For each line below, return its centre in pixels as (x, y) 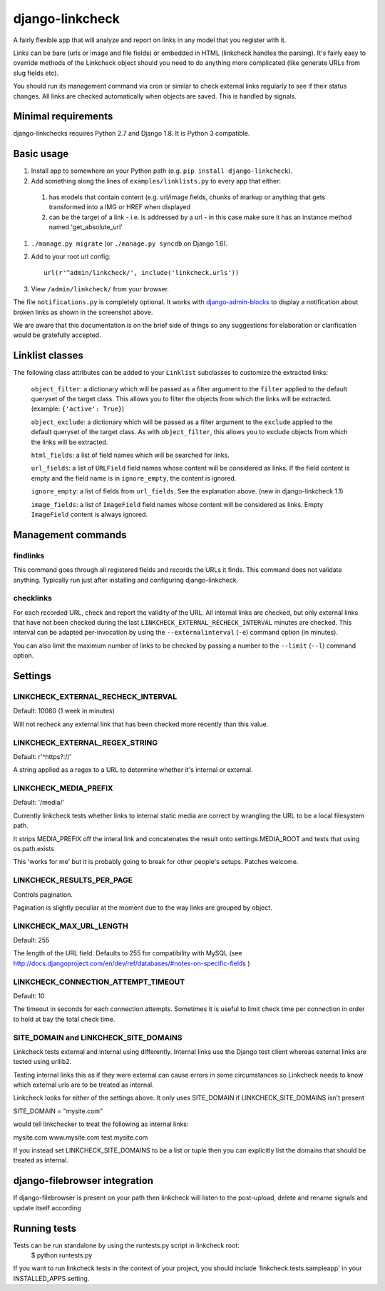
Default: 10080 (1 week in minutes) (64, 711)
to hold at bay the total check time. (64, 1019)
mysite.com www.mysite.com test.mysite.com (81, 1137)
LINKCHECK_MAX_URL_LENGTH (71, 926)
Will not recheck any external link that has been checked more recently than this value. (141, 724)
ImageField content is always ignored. (89, 514)
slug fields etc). (36, 73)
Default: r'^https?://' (42, 756)
